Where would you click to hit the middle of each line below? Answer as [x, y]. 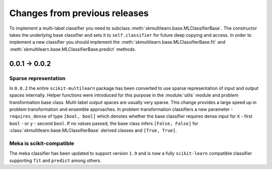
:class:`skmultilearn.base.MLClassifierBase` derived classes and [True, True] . [93, 130]
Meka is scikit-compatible [42, 143]
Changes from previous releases [79, 13]
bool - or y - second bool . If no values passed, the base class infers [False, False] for [104, 123]
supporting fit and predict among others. [55, 160]
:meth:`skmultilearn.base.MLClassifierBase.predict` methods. [73, 49]
